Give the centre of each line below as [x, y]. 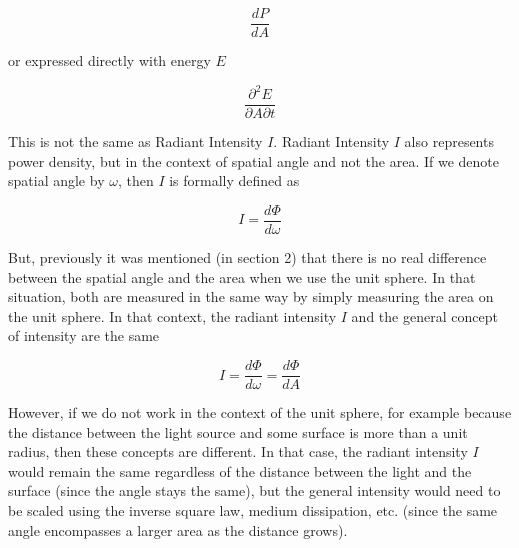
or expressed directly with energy [109, 60]
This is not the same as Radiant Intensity [135, 141]
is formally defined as [234, 180]
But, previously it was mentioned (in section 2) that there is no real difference [247, 257]
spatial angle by [56, 180]
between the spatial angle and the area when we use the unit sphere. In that [242, 276]
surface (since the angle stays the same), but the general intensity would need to [254, 490]
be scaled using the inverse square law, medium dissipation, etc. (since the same [253, 510]
